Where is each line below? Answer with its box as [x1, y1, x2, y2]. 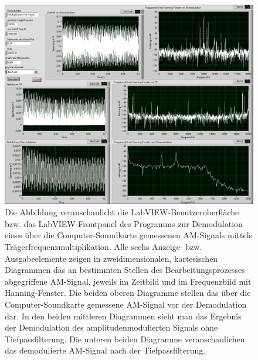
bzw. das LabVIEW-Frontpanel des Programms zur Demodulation [5, 217, 243, 229]
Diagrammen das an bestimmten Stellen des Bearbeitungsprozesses [5, 264, 245, 276]
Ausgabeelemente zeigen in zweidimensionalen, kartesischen [5, 252, 218, 264]
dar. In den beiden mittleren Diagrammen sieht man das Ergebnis [5, 309, 242, 322]
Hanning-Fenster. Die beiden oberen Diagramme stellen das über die [5, 286, 251, 299]
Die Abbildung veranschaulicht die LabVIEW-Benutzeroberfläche [5, 206, 239, 218]
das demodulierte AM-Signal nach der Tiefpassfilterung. [5, 344, 206, 356]
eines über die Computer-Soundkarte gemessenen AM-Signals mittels [5, 229, 253, 241]
